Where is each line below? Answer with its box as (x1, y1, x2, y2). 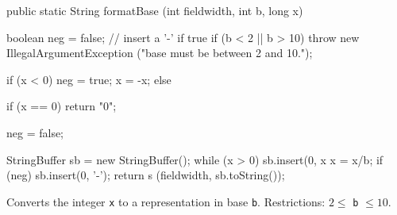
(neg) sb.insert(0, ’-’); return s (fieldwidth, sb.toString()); (6, 167, 285, 183)
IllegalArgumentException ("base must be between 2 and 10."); (6, 44, 313, 61)
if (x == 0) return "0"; (6, 98, 117, 114)
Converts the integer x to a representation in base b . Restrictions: (6, 193, 326, 209)
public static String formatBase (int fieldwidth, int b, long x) (6, 2, 303, 18)
